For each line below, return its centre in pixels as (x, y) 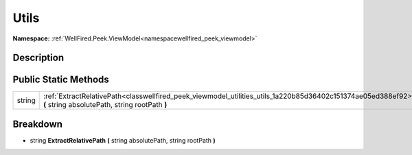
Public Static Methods (61, 80)
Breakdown (38, 124)
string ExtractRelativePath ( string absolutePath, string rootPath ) (123, 140)
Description (38, 58)
